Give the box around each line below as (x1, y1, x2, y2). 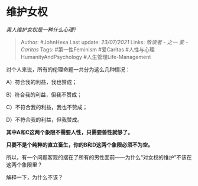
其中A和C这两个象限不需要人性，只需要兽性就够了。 (6, 128, 133, 136)
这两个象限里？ (6, 161, 43, 168)
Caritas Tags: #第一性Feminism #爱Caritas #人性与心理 (20, 45, 155, 53)
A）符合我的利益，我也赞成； (6, 78, 77, 86)
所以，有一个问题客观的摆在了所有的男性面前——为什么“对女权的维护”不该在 (6, 154, 192, 161)
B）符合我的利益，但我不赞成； (6, 91, 83, 98)
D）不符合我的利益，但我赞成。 (6, 116, 83, 123)
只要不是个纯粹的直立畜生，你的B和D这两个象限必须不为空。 (6, 141, 154, 148)
